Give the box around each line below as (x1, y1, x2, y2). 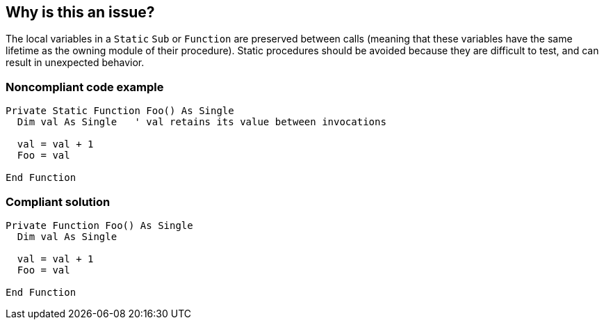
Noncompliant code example (6, 79, 164, 94)
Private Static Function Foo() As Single (6, 105, 234, 117)
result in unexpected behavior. (6, 56, 145, 69)
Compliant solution (6, 194, 111, 209)
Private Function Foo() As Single (6, 219, 193, 231)
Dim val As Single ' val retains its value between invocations (17, 116, 386, 128)
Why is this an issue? (6, 3, 155, 21)
